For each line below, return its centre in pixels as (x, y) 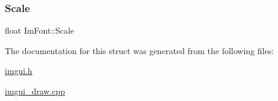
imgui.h (19, 71)
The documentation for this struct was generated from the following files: (140, 50)
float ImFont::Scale (40, 30)
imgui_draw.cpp (35, 91)
